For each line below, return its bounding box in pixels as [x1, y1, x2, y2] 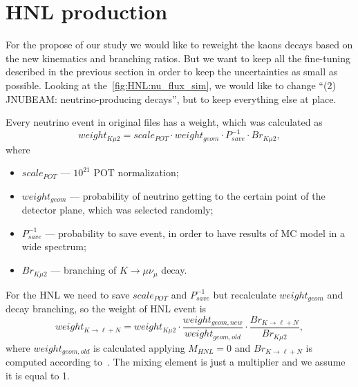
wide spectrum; [21, 239, 86, 254]
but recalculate [213, 287, 276, 301]
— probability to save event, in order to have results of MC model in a [45, 225, 345, 240]
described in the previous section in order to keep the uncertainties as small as [6, 64, 338, 79]
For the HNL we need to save [6, 287, 130, 301]
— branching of [50, 263, 117, 277]
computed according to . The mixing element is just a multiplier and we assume [6, 354, 346, 368]
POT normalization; [93, 165, 179, 180]
